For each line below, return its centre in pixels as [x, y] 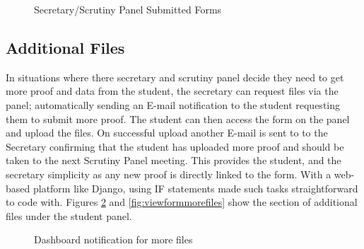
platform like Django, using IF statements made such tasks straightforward [195, 188]
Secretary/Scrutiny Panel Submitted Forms [128, 9]
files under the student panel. [69, 215]
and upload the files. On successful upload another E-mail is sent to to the [167, 133]
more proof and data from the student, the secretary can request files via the [172, 91]
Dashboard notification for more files [113, 239]
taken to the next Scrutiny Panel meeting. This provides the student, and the [174, 160]
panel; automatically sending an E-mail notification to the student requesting [173, 104]
